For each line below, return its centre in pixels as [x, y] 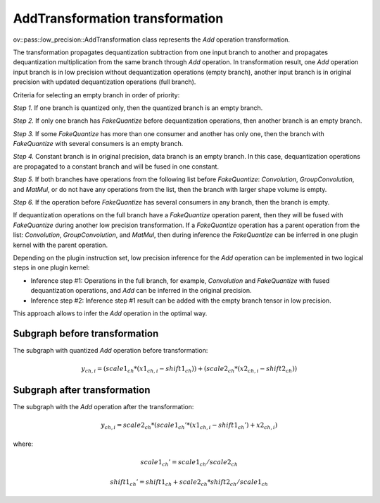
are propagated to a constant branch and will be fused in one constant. [116, 166]
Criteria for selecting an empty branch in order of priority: [96, 95]
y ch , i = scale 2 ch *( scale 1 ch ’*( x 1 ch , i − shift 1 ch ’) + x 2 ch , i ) [189, 426]
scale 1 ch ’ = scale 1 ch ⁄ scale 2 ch [189, 463]
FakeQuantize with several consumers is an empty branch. [98, 144]
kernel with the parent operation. [61, 245]
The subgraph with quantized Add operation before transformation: [110, 350]
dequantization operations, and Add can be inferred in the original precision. [141, 291]
